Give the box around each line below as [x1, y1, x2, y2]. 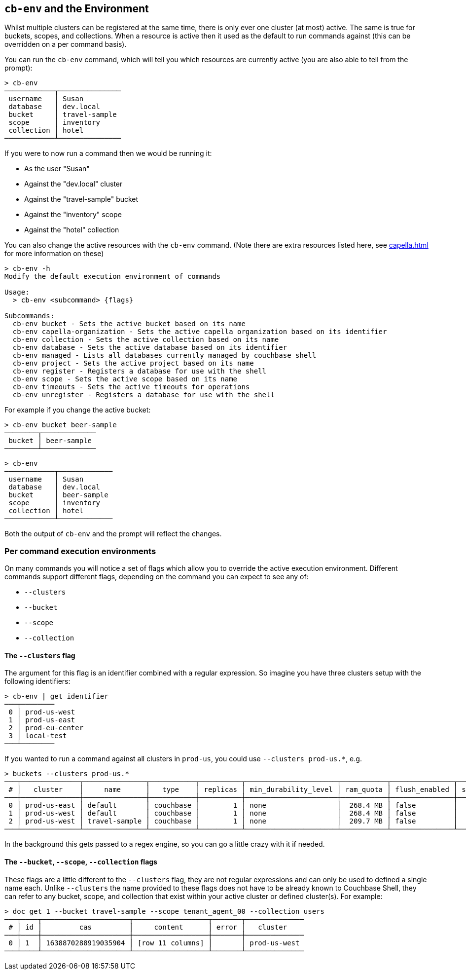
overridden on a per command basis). [4, 40, 127, 49]
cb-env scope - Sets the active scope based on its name [12, 375, 238, 383]
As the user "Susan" [24, 164, 90, 173]
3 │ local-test [8, 732, 67, 740]
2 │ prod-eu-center [8, 724, 84, 732]
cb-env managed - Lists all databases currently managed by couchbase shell [12, 351, 317, 360]
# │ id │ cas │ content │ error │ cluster [8, 923, 287, 931]
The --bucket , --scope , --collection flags [4, 858, 157, 866]
